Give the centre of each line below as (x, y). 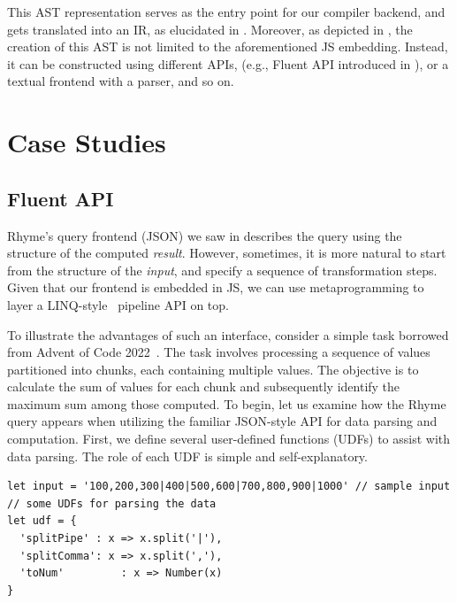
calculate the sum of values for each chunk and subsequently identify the (204, 387)
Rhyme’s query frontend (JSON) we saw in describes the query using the (205, 235)
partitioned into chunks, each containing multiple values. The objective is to (213, 369)
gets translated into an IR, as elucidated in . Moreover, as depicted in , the (210, 29)
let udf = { (42, 521)
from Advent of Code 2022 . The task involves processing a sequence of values (219, 352)
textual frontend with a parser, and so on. (121, 81)
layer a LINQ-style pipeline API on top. (118, 304)
